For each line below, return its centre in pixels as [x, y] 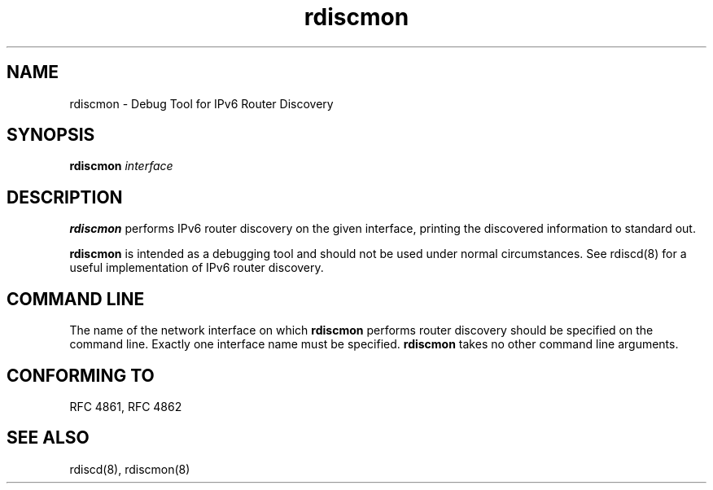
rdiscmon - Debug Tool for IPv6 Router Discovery [201, 103]
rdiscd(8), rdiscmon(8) [130, 469]
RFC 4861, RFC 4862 [126, 406]
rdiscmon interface [121, 166]
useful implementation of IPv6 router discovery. [197, 268]
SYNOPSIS [51, 135]
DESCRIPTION [65, 197]
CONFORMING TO [81, 375]
